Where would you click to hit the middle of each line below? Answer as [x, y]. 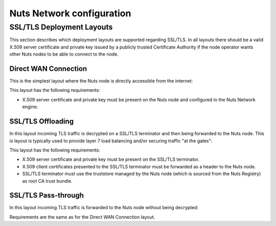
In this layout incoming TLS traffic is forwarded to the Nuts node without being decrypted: [104, 208]
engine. [30, 107]
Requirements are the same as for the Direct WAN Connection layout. [82, 217]
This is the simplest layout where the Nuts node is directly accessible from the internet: [101, 81]
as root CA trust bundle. [47, 181]
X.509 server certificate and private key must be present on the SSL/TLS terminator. [111, 159]
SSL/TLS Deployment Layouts [61, 27]
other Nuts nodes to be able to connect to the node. [64, 54]
